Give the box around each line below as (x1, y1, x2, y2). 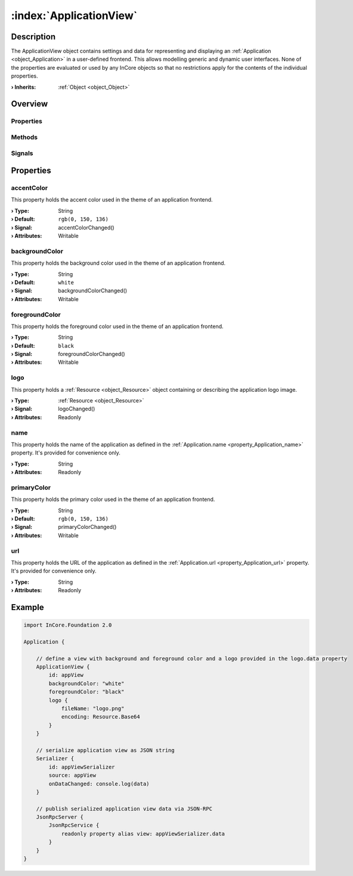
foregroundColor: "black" (48, 689, 125, 695)
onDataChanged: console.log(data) (48, 780, 150, 787)
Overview (11, 99, 48, 109)
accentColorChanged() (58, 224, 114, 231)
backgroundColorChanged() (58, 287, 128, 295)
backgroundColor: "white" (48, 680, 125, 687)
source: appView (48, 772, 97, 779)
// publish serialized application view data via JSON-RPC (36, 805, 213, 812)
